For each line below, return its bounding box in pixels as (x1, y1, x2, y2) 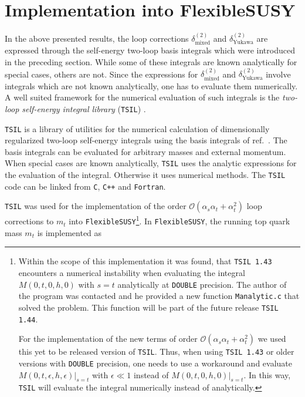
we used (257, 332, 286, 345)
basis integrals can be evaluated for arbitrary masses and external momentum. (5, 145, 286, 157)
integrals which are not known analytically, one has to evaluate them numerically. (5, 79, 298, 92)
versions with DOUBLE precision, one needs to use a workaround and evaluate (18, 356, 292, 369)
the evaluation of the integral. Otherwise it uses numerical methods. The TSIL (5, 169, 286, 181)
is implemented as (37, 226, 102, 238)
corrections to (5, 215, 54, 227)
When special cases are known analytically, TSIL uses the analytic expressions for (5, 157, 297, 169)
